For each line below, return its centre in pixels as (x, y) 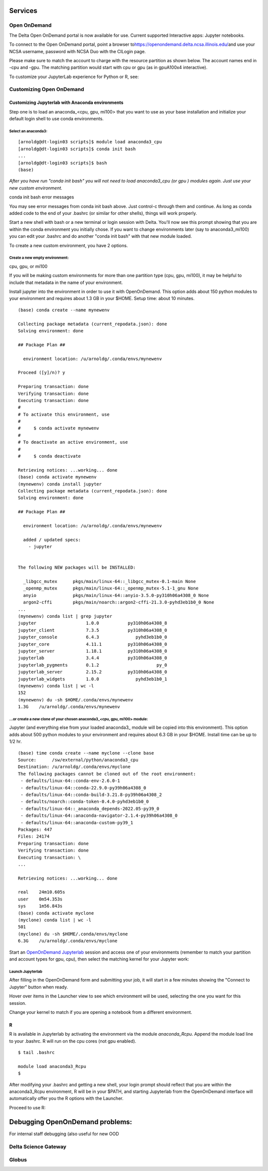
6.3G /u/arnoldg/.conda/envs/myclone (68, 941)
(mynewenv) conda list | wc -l (56, 686)
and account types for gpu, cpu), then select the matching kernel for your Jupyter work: (99, 959)
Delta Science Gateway (38, 1147)
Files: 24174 (34, 836)
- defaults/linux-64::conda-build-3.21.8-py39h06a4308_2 (91, 795)
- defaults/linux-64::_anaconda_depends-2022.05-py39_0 (90, 809)
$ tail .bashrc (36, 1053)
